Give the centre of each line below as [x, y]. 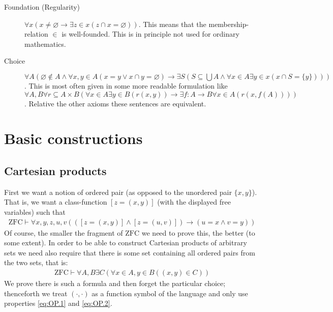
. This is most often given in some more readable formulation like [126, 85]
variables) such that [35, 211]
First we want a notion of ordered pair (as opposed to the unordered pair [118, 192]
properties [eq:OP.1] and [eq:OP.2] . [58, 303]
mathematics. [45, 44]
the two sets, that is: [36, 262]
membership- [229, 24]
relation [36, 34]
